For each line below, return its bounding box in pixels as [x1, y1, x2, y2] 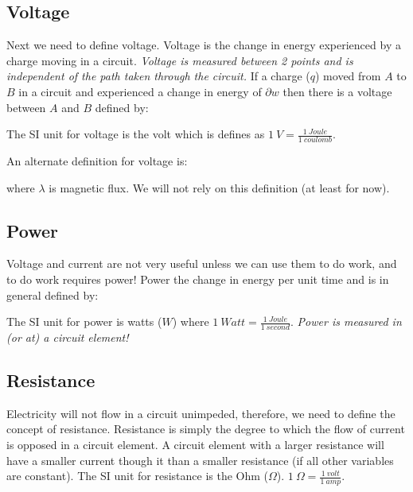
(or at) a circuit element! [6, 329, 129, 345]
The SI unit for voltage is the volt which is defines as [6, 126, 265, 142]
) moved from [315, 68, 381, 84]
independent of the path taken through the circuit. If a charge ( [6, 68, 310, 84]
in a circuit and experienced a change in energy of [18, 83, 262, 99]
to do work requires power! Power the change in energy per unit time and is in [6, 270, 389, 287]
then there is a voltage [282, 83, 392, 99]
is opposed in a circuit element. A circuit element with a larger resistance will [6, 436, 384, 452]
